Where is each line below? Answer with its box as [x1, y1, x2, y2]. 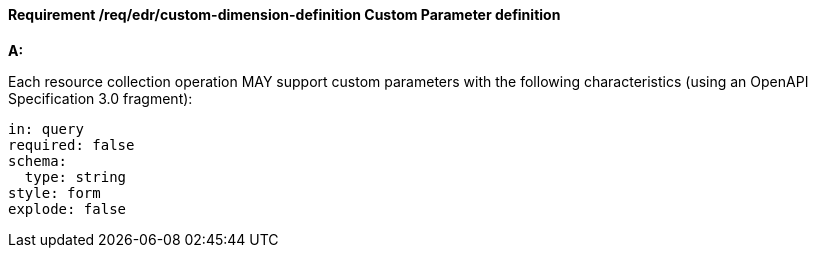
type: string [24, 168, 127, 185]
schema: [8, 152, 68, 169]
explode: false [8, 200, 127, 217]
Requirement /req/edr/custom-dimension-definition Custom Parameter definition [8, 6, 561, 23]
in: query [8, 120, 84, 137]
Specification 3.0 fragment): [8, 89, 193, 107]
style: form [8, 184, 101, 201]
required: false [8, 136, 135, 153]
